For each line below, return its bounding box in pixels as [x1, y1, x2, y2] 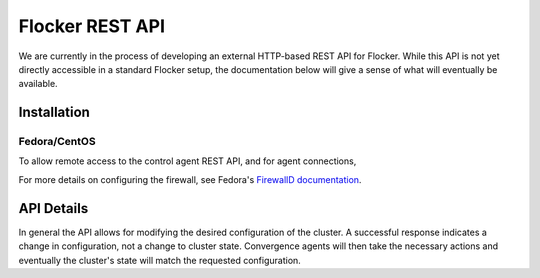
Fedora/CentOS [18, 135, 96, 149]
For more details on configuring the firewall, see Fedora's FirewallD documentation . [18, 173, 362, 185]
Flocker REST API [18, 15, 165, 37]
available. [18, 78, 59, 90]
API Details [18, 200, 89, 217]
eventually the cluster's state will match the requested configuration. [18, 254, 302, 266]
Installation [18, 104, 90, 121]
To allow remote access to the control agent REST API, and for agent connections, [18, 155, 357, 167]
